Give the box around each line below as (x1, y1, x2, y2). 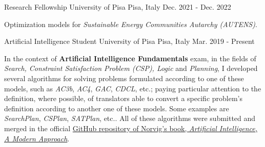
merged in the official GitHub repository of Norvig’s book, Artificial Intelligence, (4, 122, 257, 133)
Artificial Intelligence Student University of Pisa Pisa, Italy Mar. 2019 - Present (4, 36, 255, 46)
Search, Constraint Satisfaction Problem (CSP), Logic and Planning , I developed (4, 63, 258, 73)
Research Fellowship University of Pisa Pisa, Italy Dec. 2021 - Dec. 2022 (4, 2, 231, 12)
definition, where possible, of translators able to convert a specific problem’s (4, 93, 242, 104)
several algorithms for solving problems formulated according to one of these (4, 72, 244, 83)
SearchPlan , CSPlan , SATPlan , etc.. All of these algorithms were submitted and (4, 113, 256, 124)
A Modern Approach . (4, 133, 70, 143)
